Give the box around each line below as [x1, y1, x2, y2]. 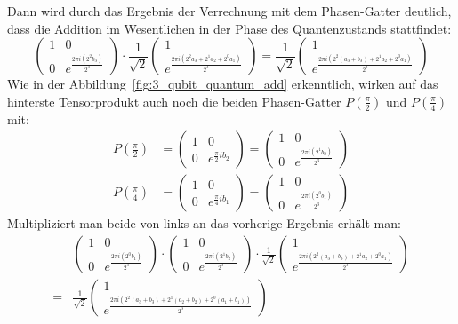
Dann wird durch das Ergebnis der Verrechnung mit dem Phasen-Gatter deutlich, [7, 2, 452, 20]
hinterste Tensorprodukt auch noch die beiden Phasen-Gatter [7, 91, 341, 110]
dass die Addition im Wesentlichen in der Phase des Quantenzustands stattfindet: [7, 19, 452, 37]
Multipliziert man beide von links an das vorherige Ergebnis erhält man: [7, 214, 401, 233]
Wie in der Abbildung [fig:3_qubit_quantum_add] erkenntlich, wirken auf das [7, 75, 438, 93]
